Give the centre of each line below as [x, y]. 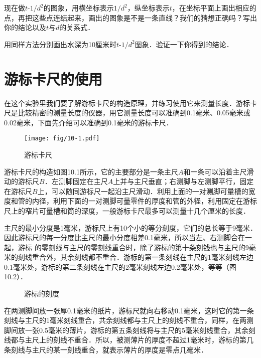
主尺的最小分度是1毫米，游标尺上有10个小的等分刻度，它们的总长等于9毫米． [130, 227]
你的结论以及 [25, 27]
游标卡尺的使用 [53, 78]
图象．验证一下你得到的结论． [184, 44]
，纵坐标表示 [148, 8]
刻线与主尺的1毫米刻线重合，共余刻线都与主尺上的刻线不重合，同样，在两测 [129, 320]
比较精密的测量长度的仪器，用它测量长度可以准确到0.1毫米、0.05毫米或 [134, 113]
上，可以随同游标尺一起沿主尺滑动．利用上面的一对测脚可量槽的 [143, 191]
